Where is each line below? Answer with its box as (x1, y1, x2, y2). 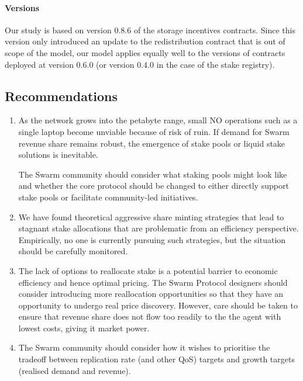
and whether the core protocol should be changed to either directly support (18, 179, 289, 192)
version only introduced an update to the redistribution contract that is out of (5, 35, 285, 47)
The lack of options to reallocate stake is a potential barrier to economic (18, 264, 278, 276)
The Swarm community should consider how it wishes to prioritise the (18, 341, 270, 354)
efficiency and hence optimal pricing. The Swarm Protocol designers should (18, 276, 288, 288)
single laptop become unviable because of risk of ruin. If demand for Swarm (18, 125, 290, 137)
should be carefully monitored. (18, 245, 128, 257)
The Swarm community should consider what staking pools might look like (18, 168, 287, 180)
